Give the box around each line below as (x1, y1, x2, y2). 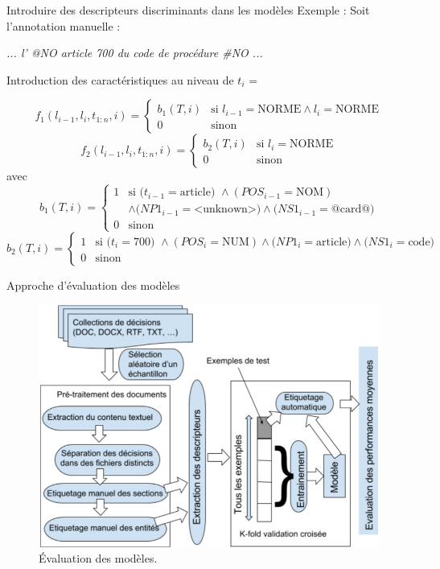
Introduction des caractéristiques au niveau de (6, 71, 234, 88)
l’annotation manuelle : (6, 17, 121, 34)
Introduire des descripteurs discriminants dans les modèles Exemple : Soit (6, 2, 370, 18)
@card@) (331, 204, 375, 216)
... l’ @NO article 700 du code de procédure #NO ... (6, 44, 263, 61)
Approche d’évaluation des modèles (6, 276, 180, 293)
